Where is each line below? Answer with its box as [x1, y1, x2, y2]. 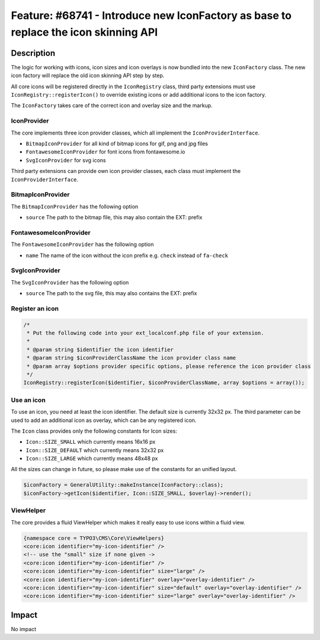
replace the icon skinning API [11, 25, 158, 39]
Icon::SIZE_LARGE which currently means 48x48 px [25, 455, 158, 462]
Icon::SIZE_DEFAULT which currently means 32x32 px [25, 446, 164, 453]
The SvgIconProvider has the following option [11, 279, 129, 286]
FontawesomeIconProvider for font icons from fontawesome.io [25, 148, 185, 155]
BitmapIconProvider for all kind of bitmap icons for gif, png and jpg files [25, 140, 209, 147]
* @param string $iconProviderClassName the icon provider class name [27, 354, 236, 361]
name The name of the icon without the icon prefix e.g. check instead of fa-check [25, 252, 228, 259]
